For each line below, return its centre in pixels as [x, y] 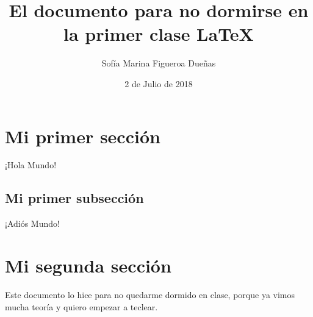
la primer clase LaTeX [159, 34]
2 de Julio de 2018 [159, 83]
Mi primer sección [83, 136]
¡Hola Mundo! [31, 165]
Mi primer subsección [74, 198]
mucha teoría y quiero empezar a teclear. [81, 306]
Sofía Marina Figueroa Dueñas [159, 63]
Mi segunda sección [88, 265]
